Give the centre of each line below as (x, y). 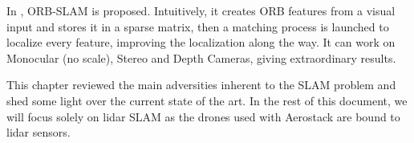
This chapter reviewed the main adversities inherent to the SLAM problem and (201, 85)
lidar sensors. (39, 132)
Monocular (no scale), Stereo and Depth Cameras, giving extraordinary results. (201, 57)
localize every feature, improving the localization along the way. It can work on (201, 42)
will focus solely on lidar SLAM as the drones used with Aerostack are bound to (203, 116)
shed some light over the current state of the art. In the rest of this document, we (207, 100)
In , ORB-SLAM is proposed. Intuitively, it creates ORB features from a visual (201, 10)
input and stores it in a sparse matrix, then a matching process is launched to (198, 26)
